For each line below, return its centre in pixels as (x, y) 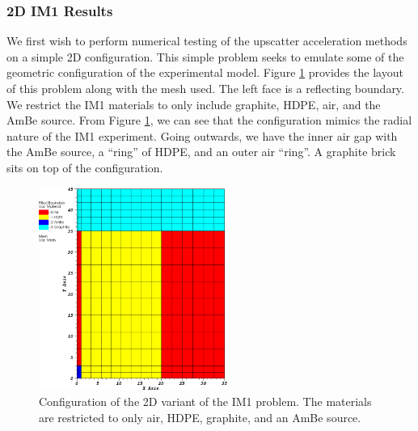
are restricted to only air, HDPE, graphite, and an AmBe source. (200, 417)
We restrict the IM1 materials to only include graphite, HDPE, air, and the (194, 104)
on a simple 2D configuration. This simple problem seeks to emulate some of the (205, 56)
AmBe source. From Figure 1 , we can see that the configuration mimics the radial (209, 120)
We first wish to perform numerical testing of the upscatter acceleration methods (207, 41)
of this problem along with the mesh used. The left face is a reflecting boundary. (205, 88)
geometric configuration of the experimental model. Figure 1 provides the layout (205, 72)
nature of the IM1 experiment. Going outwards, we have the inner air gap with (202, 135)
